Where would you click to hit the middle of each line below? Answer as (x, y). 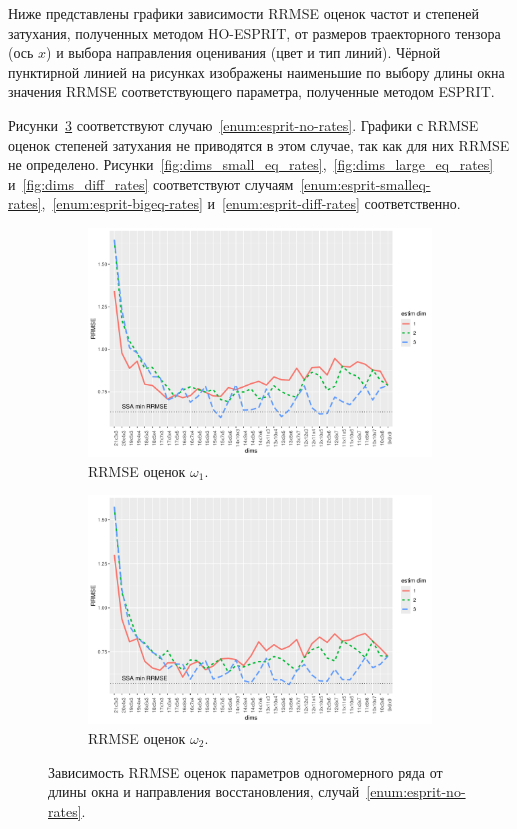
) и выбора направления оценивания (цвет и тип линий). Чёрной (243, 52)
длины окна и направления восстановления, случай (204, 791)
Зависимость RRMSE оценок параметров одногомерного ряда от (245, 771)
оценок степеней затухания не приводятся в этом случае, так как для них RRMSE (259, 144)
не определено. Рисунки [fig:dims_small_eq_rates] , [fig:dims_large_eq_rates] (251, 164)
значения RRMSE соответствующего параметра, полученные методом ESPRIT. (251, 91)
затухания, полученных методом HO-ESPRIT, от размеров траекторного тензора (254, 32)
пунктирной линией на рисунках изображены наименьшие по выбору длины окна (256, 71)
